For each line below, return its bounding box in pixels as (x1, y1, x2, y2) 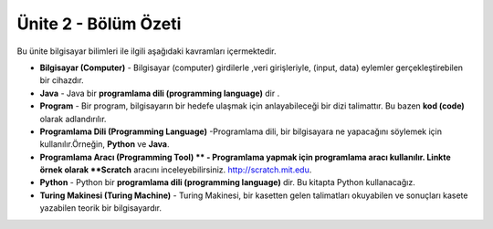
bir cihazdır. (39, 75, 84, 86)
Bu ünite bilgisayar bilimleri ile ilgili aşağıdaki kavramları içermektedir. (16, 46, 278, 57)
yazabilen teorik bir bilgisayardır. (39, 203, 163, 213)
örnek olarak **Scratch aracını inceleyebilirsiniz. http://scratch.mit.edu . (39, 164, 312, 175)
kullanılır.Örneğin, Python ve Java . (39, 139, 170, 150)
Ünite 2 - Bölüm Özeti (16, 14, 182, 34)
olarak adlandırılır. (39, 113, 107, 124)
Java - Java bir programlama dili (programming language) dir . (39, 88, 280, 99)
